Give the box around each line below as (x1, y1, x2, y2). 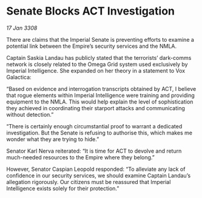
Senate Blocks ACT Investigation (6, 4, 175, 18)
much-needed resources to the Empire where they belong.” (6, 153, 155, 161)
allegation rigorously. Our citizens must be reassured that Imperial (6, 178, 171, 185)
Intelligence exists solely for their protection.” (6, 185, 120, 192)
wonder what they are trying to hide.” (6, 135, 99, 143)
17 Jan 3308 (6, 24, 38, 31)
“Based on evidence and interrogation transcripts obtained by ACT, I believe (6, 85, 197, 92)
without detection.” (6, 111, 54, 118)
